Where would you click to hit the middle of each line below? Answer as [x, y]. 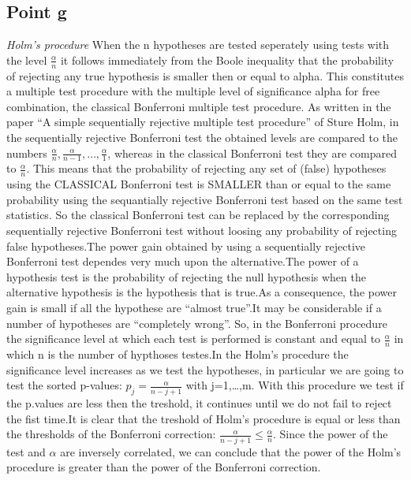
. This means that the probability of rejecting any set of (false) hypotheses [206, 168]
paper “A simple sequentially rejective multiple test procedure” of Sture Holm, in [203, 122]
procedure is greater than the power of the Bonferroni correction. [164, 467]
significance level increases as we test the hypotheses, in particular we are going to [205, 369]
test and [26, 451]
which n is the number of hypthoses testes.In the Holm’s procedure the [177, 354]
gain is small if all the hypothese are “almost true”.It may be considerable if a [194, 307]
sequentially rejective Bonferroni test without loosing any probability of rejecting [202, 231]
